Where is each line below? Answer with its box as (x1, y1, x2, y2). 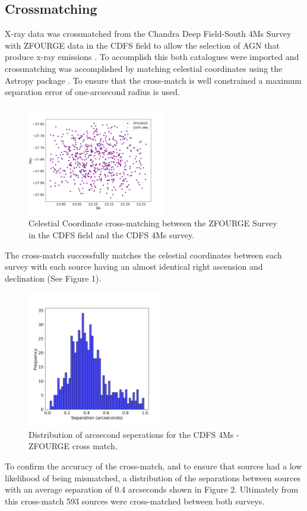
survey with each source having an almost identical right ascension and (5, 260, 263, 273)
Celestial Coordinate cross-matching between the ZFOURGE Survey (29, 217, 277, 229)
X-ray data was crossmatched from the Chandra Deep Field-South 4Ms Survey (5, 27, 292, 40)
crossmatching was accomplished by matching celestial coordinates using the (5, 62, 283, 74)
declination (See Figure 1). (5, 272, 102, 284)
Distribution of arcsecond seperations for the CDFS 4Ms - (29, 428, 239, 440)
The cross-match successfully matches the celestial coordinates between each (5, 248, 282, 261)
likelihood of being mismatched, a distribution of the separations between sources (5, 471, 300, 484)
